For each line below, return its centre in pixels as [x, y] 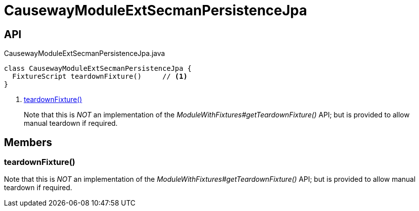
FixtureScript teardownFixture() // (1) [100, 77]
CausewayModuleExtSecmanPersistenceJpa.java [85, 53]
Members [28, 142]
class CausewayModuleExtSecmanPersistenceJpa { [98, 69]
